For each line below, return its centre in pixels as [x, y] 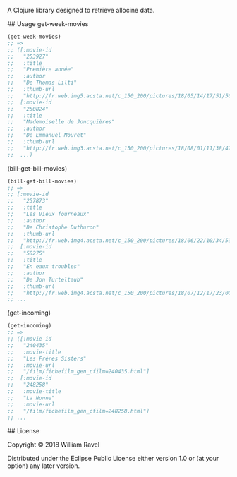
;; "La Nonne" [31, 398]
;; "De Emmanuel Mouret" [47, 135]
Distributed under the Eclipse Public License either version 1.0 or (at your [113, 459]
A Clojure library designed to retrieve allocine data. [81, 10]
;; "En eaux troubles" [44, 267]
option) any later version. [43, 466]
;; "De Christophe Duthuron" [53, 227]
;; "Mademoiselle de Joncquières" [61, 122]
